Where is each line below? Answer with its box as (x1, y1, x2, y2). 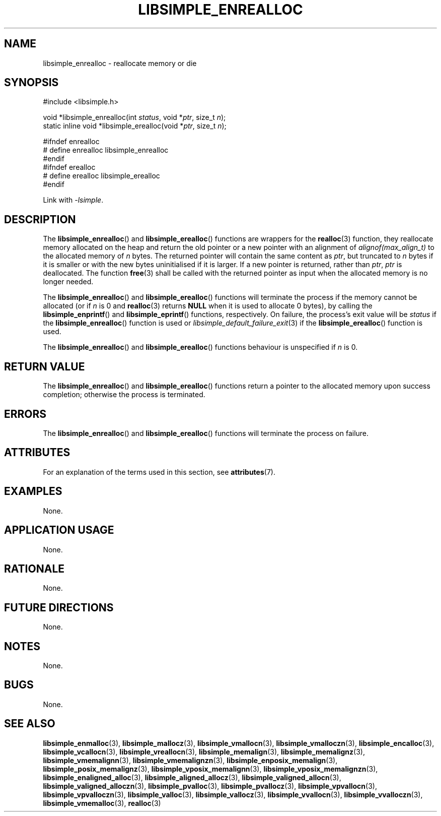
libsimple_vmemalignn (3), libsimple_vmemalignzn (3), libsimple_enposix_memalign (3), (43, 756, 338, 765)
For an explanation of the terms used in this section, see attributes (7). (43, 467, 275, 476)
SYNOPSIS (4, 76, 59, 89)
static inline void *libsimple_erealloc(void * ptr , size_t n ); (43, 121, 227, 131)
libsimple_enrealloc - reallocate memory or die (43, 58, 197, 68)
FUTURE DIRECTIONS (4, 601, 114, 614)
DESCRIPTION (4, 213, 76, 226)
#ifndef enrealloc (43, 137, 100, 146)
